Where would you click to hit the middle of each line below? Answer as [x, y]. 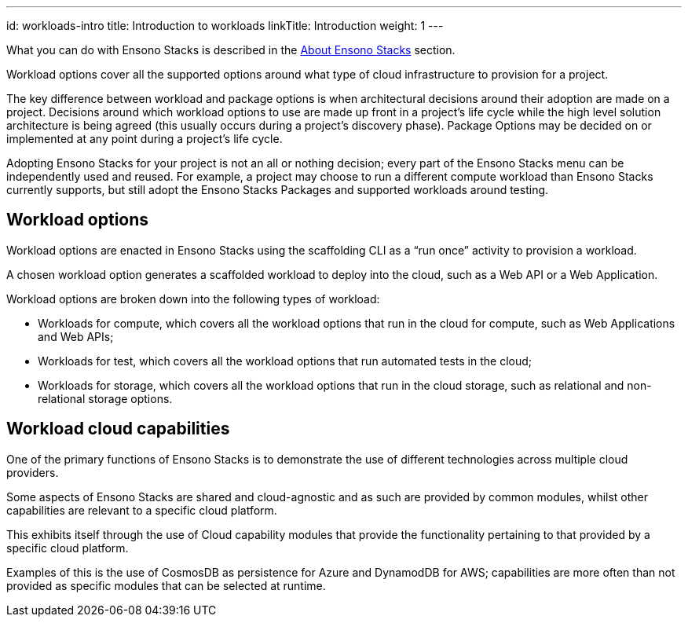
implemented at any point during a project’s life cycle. [145, 139]
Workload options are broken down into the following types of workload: [193, 299]
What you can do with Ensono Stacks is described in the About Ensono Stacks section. [231, 50]
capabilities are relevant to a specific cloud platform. [142, 510]
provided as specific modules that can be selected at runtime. [166, 585]
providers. [33, 472]
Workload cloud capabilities [118, 429]
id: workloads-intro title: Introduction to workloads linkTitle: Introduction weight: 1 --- [225, 26]
